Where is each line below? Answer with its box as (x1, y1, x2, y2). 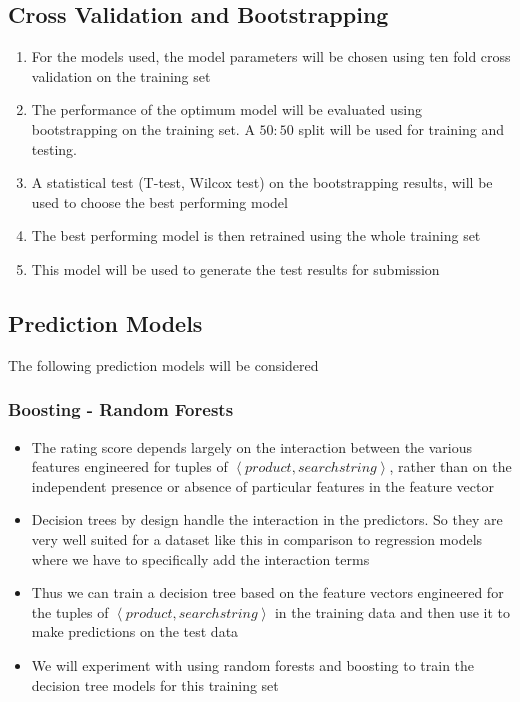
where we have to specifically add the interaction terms (31, 548, 370, 569)
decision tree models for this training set (31, 674, 279, 695)
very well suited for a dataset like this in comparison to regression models (31, 528, 483, 549)
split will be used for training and (298, 118, 505, 139)
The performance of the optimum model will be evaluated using (31, 99, 423, 120)
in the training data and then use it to (274, 601, 510, 622)
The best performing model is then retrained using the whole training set (31, 225, 481, 246)
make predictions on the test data (31, 621, 239, 642)
